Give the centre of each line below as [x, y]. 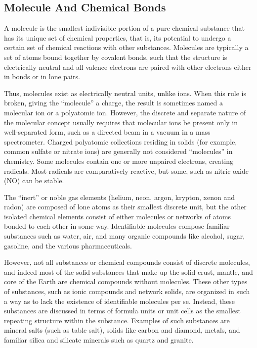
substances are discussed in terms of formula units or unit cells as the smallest [122, 311]
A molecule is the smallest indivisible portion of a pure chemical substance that [125, 28]
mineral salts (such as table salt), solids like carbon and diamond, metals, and [122, 330]
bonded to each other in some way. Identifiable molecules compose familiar [117, 226]
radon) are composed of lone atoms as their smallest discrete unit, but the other [125, 207]
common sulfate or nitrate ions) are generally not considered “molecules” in [118, 151]
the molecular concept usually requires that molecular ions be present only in [121, 122]
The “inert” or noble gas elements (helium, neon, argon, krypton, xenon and [119, 197]
